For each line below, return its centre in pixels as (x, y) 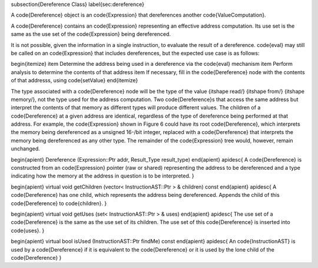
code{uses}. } (28, 230)
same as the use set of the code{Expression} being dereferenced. (91, 34)
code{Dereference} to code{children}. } (59, 203)
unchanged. (26, 149)
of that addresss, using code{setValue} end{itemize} (74, 81)
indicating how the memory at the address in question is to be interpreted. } (102, 176)
